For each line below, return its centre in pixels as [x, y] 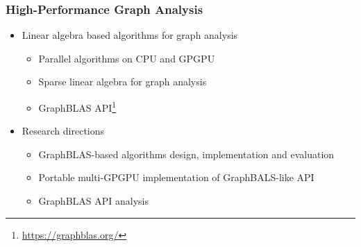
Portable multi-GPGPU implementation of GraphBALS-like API [176, 177]
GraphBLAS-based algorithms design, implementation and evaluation [186, 154]
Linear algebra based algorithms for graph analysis [130, 35]
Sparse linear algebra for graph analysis [123, 82]
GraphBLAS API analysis [93, 201]
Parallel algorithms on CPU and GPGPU [127, 58]
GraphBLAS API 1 [77, 107]
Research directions [63, 131]
